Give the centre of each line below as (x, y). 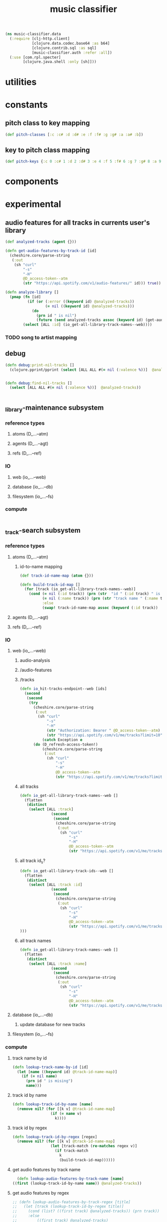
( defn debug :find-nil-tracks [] (39, 383)
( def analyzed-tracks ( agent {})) (41, 242)
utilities (21, 82)
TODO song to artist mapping (41, 337)
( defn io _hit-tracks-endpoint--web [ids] (63, 689)
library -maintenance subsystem (55, 408)
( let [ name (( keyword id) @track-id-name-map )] (67, 1072)
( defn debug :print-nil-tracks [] (40, 365)
